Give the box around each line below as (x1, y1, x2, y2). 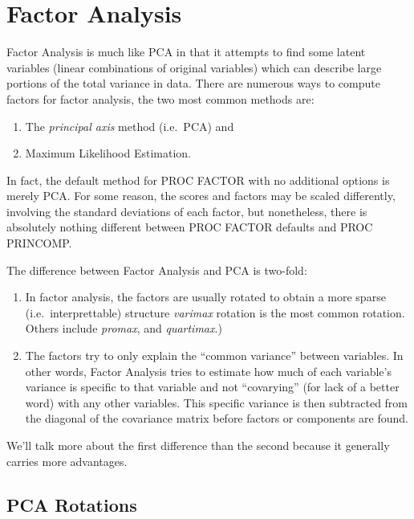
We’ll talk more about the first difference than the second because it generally (6, 437, 390, 453)
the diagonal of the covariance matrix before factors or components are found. (25, 410, 408, 427)
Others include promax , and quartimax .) (25, 320, 222, 337)
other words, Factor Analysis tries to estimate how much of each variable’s (25, 362, 392, 379)
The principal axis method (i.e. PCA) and (25, 117, 234, 134)
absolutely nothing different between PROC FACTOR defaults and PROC (6, 219, 373, 235)
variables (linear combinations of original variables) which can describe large (6, 59, 382, 76)
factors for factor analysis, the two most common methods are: (6, 90, 315, 107)
